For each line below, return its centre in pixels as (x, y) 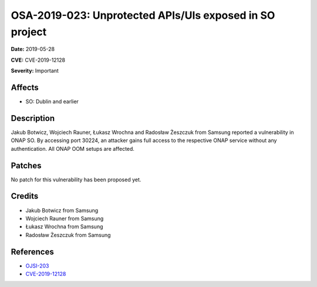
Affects (25, 87)
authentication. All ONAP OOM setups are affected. (73, 148)
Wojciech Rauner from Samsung (65, 218)
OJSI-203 (37, 266)
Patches (26, 165)
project (29, 32)
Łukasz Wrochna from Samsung (64, 227)
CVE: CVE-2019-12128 (38, 60)
